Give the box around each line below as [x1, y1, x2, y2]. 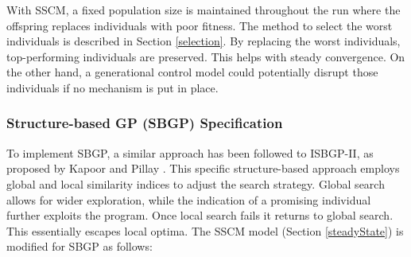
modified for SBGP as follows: [6, 238, 153, 255]
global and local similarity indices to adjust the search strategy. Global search [6, 175, 385, 192]
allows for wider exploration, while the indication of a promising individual [6, 191, 371, 208]
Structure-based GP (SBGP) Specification [6, 113, 283, 133]
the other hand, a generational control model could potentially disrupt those [6, 64, 378, 80]
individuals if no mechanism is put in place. [6, 79, 219, 95]
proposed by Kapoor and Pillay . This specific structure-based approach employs [6, 160, 400, 177]
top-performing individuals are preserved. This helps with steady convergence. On [6, 48, 405, 64]
